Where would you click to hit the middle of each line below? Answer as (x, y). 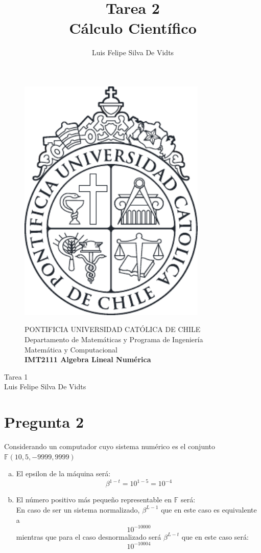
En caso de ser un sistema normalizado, (78, 509)
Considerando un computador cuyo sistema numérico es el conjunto (110, 446)
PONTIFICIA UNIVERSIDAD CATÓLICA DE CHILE (113, 329)
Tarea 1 (16, 376)
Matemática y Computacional (71, 349)
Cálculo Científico (133, 28)
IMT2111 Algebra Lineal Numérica (88, 359)
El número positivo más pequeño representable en (94, 500)
